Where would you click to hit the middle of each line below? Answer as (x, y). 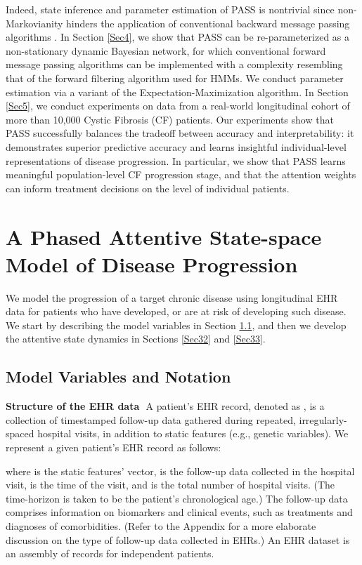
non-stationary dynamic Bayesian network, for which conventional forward (166, 50)
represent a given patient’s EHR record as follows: (114, 447)
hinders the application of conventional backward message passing (208, 23)
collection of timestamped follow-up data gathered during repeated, (151, 419)
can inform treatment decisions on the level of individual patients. (148, 188)
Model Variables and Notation (118, 377)
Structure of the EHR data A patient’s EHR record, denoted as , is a (165, 406)
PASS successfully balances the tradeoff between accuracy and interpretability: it (180, 133)
